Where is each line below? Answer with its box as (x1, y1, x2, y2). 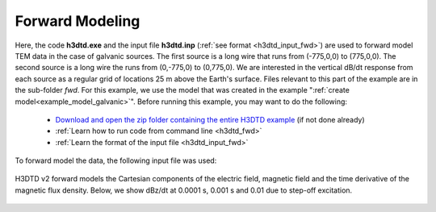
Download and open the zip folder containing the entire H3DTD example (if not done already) (55, 114, 365, 124)
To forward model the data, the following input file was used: (15, 156, 217, 165)
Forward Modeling (15, 12, 140, 30)
